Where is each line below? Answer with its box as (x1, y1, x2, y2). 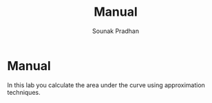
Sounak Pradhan (92, 27, 140, 35)
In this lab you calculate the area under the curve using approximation (7, 80, 205, 89)
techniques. (7, 88, 41, 96)
